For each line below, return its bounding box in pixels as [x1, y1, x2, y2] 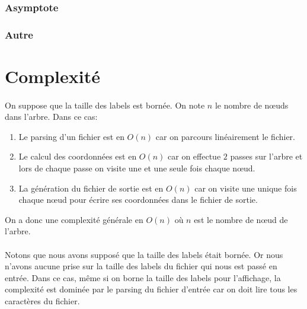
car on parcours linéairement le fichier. [155, 130, 295, 142]
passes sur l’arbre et [230, 150, 303, 163]
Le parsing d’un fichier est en [18, 130, 124, 142]
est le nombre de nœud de [194, 213, 288, 225]
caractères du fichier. [5, 294, 80, 307]
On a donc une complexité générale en [5, 213, 143, 225]
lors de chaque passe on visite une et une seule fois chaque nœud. [18, 162, 255, 174]
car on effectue [168, 150, 221, 163]
